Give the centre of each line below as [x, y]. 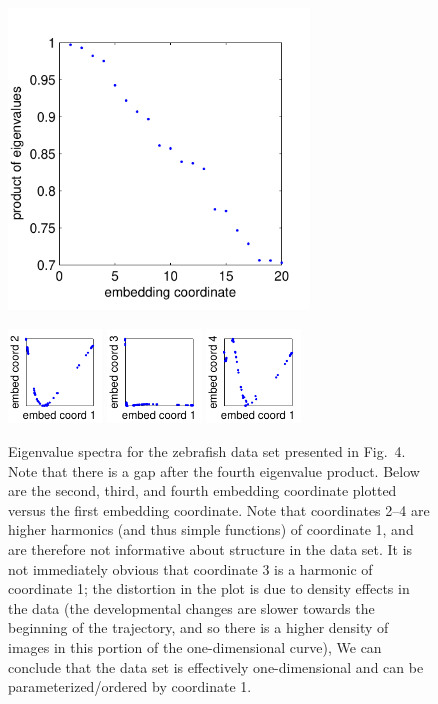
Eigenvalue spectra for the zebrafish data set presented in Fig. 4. [207, 451]
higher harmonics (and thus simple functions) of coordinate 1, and [211, 529]
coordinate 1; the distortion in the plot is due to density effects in [209, 588]
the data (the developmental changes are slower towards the [191, 607]
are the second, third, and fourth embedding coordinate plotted [202, 490]
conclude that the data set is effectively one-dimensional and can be [216, 666]
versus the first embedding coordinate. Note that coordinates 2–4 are [219, 509]
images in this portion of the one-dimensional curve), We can [195, 646]
